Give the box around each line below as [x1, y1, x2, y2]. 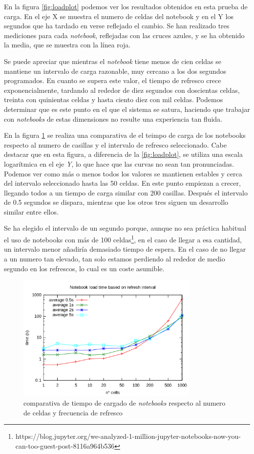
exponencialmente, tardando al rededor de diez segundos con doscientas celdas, [4, 85, 240, 95]
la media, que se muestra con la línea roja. [4, 40, 131, 50]
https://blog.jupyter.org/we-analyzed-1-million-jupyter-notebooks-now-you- [15, 431, 241, 441]
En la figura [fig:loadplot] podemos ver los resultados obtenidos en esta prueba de [4, 1, 248, 11]
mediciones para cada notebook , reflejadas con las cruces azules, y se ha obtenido [4, 30, 245, 40]
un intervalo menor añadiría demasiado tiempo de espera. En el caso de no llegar [4, 244, 246, 254]
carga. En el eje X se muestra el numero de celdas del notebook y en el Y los [4, 11, 233, 21]
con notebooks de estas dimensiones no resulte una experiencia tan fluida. [4, 113, 222, 124]
